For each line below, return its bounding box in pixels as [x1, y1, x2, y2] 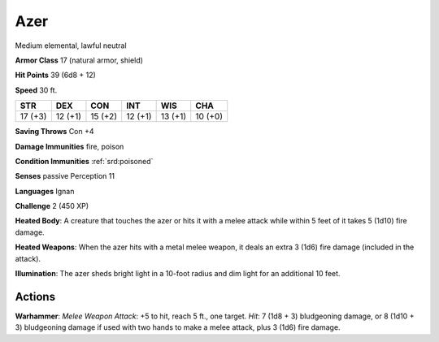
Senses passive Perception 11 [15, 171, 115, 181]
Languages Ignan [15, 186, 75, 196]
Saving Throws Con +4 [15, 127, 94, 136]
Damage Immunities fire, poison [15, 141, 124, 151]
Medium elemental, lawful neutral [15, 41, 127, 50]
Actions [15, 289, 56, 304]
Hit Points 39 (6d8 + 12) [15, 70, 97, 80]
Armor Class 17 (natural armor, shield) [15, 55, 144, 65]
